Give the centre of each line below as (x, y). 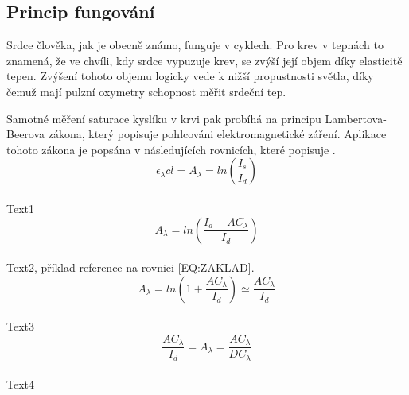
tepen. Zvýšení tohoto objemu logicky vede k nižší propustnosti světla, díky (190, 76)
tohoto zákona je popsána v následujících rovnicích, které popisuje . (171, 149)
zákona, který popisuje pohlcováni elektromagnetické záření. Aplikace (217, 134)
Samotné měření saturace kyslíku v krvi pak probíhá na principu (164, 118)
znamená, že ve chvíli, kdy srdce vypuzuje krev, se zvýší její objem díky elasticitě (204, 60)
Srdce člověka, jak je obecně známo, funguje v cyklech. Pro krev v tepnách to (195, 45)
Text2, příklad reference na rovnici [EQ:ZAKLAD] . (130, 267)
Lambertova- (356, 118)
